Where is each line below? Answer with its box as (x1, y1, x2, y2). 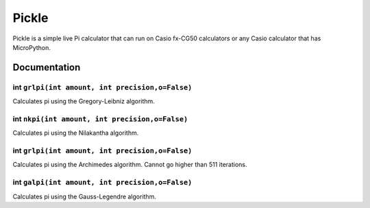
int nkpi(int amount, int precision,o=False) (12, 114, 188, 123)
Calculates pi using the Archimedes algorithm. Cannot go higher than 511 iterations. (12, 161, 247, 169)
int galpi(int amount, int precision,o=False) (12, 178, 193, 187)
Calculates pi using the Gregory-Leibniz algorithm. (12, 97, 156, 105)
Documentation (12, 62, 81, 73)
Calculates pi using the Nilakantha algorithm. (12, 129, 139, 137)
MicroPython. (12, 43, 51, 51)
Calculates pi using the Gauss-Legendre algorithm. (12, 192, 157, 200)
